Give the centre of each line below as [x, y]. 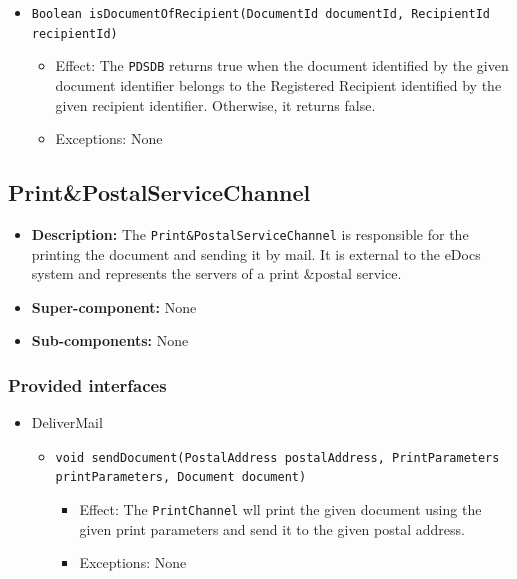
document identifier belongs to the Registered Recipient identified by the [278, 84]
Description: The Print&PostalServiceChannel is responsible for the [250, 233]
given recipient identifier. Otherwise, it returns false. [215, 104]
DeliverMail [67, 422]
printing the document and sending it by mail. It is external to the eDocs [256, 253]
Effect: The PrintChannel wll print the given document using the [280, 509]
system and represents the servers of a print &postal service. [216, 273]
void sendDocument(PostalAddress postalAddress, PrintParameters [277, 457]
